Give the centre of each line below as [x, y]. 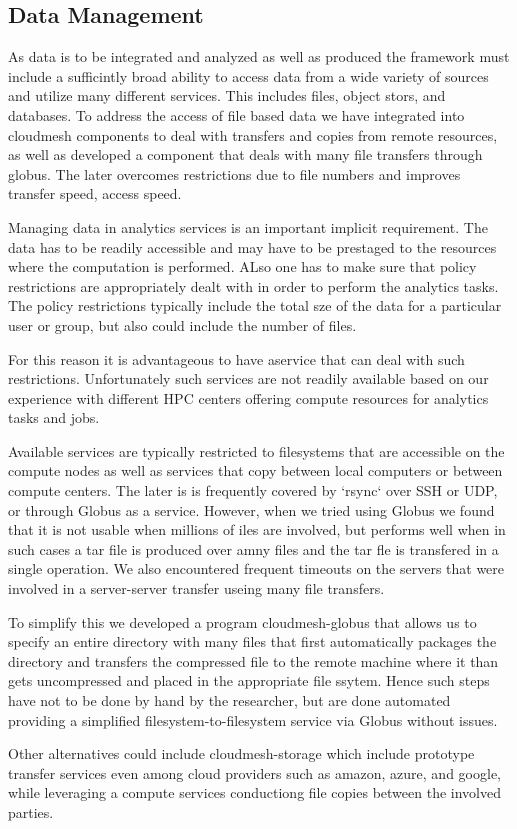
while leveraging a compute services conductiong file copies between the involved [254, 792]
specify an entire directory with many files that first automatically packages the [252, 641]
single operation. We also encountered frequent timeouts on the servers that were [256, 568]
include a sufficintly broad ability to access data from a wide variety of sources [248, 75]
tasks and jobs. [54, 417]
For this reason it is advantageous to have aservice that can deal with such [236, 358]
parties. [31, 811]
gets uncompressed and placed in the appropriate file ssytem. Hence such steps [249, 680]
